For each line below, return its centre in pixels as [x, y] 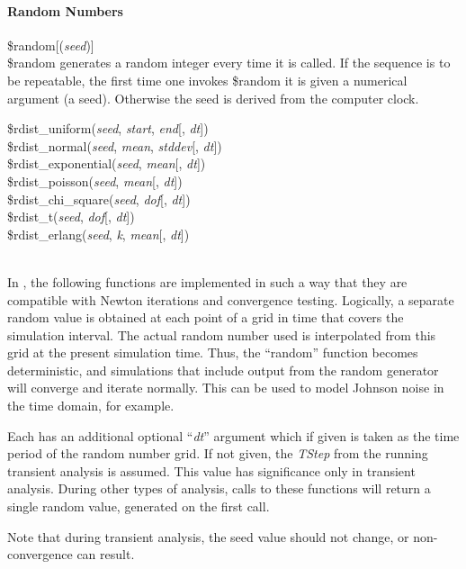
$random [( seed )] [51, 45]
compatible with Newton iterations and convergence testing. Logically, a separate [231, 299]
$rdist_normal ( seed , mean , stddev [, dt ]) [115, 145]
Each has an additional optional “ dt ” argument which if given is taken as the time [233, 435]
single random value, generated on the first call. [139, 506]
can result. [106, 554]
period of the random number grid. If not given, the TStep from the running [218, 453]
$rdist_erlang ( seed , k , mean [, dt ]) [99, 234]
